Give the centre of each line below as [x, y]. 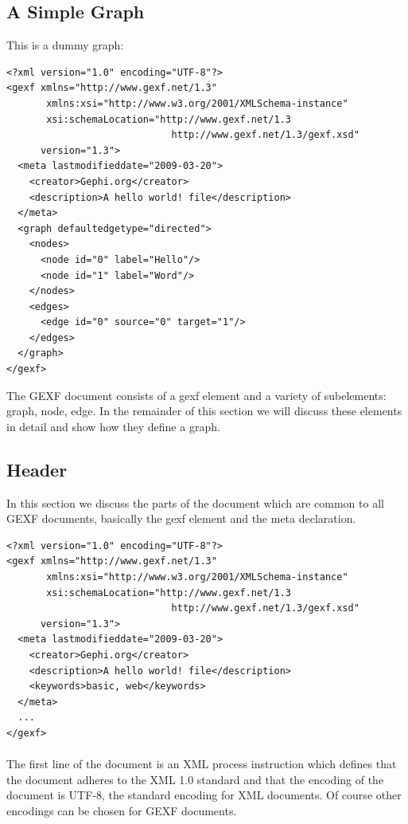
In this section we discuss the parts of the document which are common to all [195, 502]
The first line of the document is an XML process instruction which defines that [202, 764]
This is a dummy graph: [65, 45]
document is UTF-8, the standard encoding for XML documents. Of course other [204, 795]
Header [37, 469]
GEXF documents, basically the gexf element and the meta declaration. [181, 518]
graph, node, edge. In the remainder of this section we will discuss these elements [204, 411]
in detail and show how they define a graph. [113, 426]
